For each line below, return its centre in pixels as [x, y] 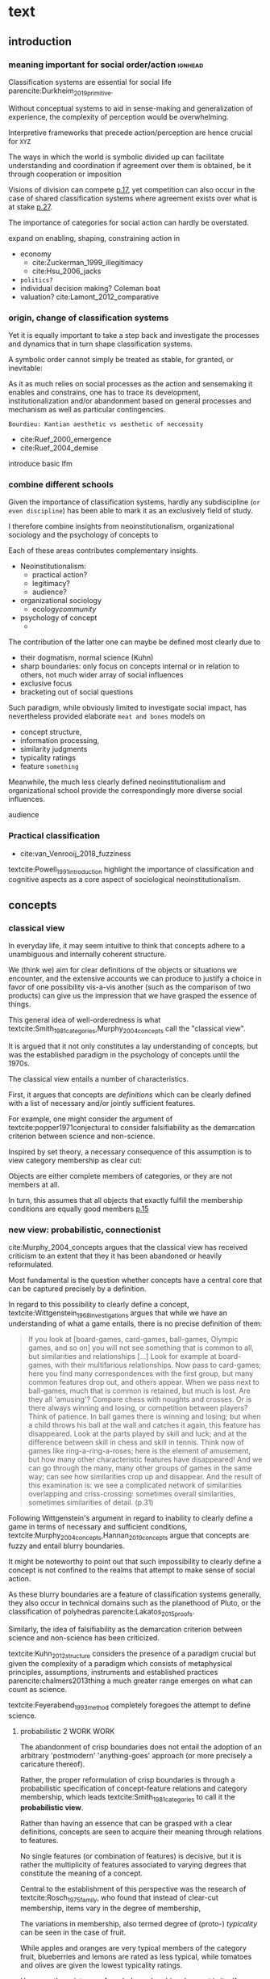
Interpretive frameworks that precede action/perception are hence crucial [131, 133]
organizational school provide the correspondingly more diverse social [125, 791]
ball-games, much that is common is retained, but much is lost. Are [139, 1390]
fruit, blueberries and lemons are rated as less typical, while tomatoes [136, 1956]
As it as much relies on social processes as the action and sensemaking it [131, 383]
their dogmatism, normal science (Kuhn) [87, 658]
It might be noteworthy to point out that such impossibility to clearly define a [135, 1561]
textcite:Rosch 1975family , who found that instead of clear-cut [119, 1898]
